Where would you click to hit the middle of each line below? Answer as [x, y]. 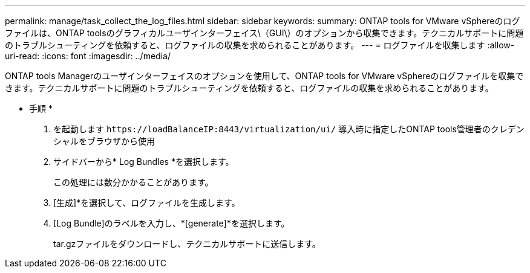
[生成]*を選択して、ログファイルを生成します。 [147, 203]
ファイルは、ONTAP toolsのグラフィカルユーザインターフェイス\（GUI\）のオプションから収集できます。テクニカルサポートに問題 [264, 33]
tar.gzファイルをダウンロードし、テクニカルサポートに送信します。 [187, 244]
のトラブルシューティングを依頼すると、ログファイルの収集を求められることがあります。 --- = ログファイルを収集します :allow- [260, 45]
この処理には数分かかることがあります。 [133, 182]
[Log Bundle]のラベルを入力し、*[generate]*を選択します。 [172, 223]
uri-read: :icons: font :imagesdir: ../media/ [88, 56]
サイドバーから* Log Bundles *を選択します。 [144, 162]
